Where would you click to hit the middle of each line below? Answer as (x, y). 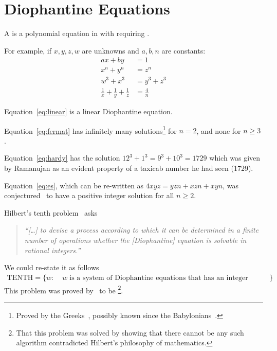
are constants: (183, 50)
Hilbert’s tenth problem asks (51, 212)
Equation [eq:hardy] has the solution (62, 158)
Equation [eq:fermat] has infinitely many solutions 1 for (90, 130)
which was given (235, 158)
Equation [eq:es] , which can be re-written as (74, 185)
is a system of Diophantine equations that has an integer (159, 278)
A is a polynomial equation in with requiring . (77, 33)
